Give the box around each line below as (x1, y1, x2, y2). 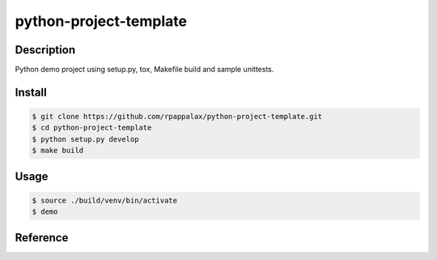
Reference (15, 231, 69, 245)
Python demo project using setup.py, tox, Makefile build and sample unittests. (15, 65, 274, 75)
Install (15, 85, 48, 99)
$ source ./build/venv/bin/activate (32, 195, 178, 205)
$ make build (32, 146, 84, 156)
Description (15, 43, 76, 57)
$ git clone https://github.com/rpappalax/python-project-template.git (32, 112, 323, 121)
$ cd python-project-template (32, 123, 152, 133)
